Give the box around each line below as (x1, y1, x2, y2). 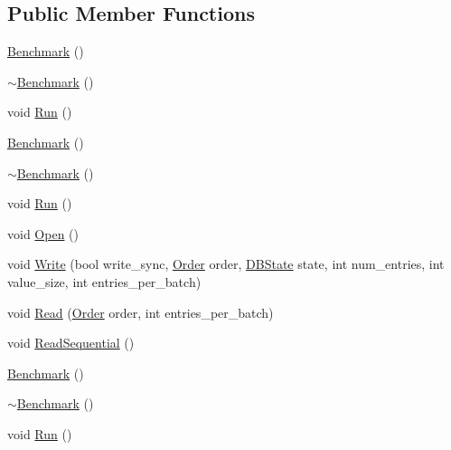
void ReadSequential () (7, 333, 135, 352)
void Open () (7, 224, 79, 243)
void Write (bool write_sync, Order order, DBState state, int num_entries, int (7, 254, 445, 273)
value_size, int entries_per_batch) (7, 272, 202, 291)
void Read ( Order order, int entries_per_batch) (7, 302, 274, 321)
